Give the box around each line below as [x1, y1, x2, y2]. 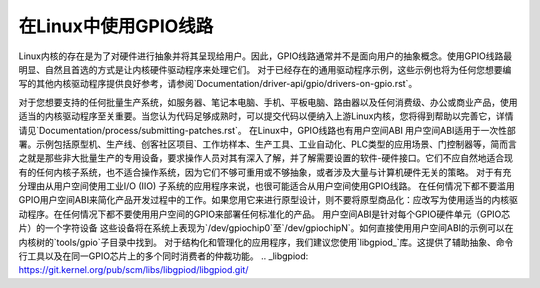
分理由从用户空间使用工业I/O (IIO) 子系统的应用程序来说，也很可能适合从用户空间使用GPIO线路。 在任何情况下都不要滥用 [18, 180, 515, 192]
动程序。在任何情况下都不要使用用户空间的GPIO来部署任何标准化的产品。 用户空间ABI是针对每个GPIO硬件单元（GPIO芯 [18, 208, 511, 220]
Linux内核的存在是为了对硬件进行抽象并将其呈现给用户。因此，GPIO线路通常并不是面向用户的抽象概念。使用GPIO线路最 [18, 50, 513, 62]
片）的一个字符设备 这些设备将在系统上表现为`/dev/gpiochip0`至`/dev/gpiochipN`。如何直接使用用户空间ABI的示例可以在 [18, 222, 514, 234]
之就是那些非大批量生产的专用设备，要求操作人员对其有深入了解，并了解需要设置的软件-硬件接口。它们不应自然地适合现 [18, 152, 514, 164]
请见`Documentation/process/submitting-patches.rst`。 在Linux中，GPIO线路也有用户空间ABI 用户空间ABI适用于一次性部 [18, 124, 516, 136]
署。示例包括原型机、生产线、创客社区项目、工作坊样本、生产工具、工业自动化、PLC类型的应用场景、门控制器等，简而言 [18, 138, 517, 150]
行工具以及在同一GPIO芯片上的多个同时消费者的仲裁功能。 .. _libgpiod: [18, 250, 309, 262]
